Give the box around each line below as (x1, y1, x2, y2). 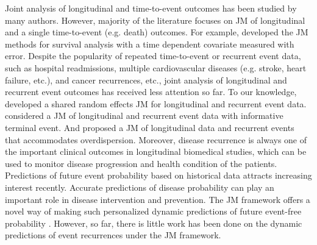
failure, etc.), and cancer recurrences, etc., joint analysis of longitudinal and (5, 73, 287, 86)
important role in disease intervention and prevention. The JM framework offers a (5, 193, 310, 205)
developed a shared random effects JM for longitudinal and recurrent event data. (5, 97, 307, 110)
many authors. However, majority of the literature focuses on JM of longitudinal (5, 13, 305, 26)
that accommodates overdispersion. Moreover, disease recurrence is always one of (5, 133, 307, 146)
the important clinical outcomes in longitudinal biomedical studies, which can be (5, 145, 307, 158)
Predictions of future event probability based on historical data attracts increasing (5, 169, 312, 182)
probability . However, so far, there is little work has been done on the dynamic (5, 216, 302, 229)
